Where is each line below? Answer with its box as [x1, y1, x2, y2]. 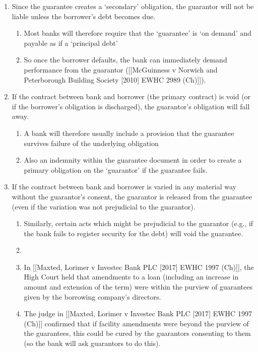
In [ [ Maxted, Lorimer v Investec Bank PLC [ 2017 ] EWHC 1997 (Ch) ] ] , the [24, 261, 254, 272]
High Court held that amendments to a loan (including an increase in [24, 271, 239, 282]
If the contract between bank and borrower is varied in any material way [12, 181, 236, 192]
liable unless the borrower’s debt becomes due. [12, 11, 156, 21]
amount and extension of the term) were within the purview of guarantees [24, 281, 252, 292]
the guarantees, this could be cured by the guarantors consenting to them [24, 328, 251, 338]
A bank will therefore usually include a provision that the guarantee [24, 127, 234, 138]
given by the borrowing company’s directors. [24, 291, 161, 302]
